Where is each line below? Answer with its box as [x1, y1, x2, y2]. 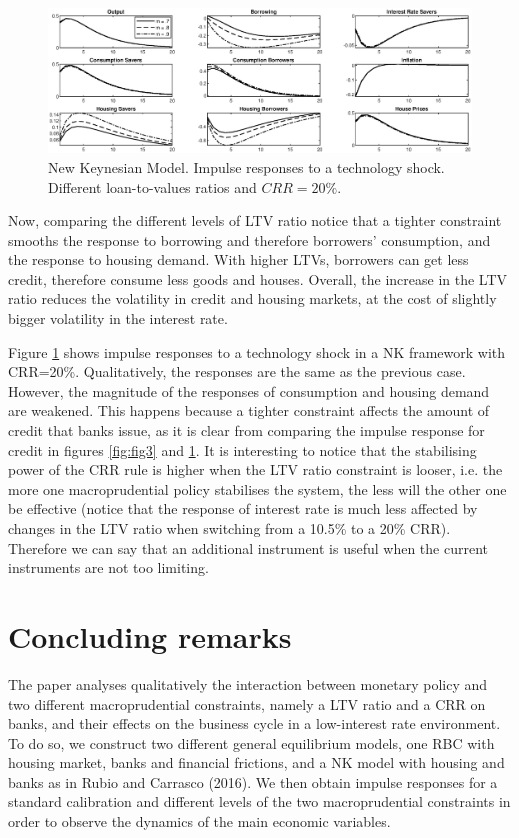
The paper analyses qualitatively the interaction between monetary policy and [8, 673, 488, 694]
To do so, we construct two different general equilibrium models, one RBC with [8, 732, 495, 753]
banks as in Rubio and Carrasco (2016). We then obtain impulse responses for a [8, 771, 498, 792]
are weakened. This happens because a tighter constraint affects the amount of [8, 400, 490, 421]
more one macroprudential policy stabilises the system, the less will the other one [8, 478, 507, 499]
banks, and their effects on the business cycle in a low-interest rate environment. [8, 713, 501, 734]
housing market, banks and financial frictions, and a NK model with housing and [8, 752, 505, 773]
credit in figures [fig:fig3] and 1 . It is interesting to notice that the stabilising [8, 439, 477, 460]
